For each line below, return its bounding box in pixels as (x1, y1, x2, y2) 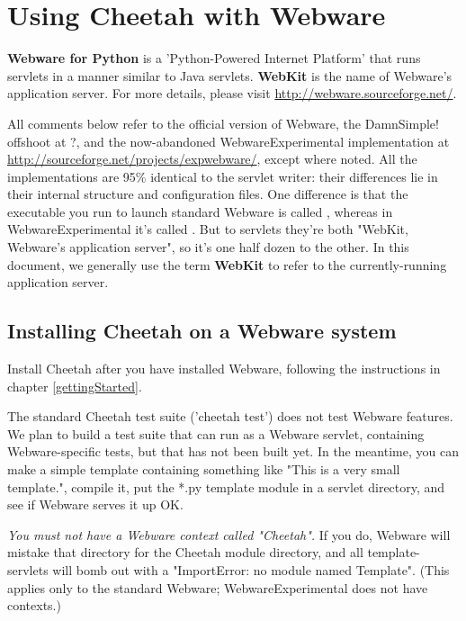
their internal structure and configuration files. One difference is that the (7, 184, 408, 203)
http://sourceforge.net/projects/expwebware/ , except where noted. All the (7, 149, 417, 168)
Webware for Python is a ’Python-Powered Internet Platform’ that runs (7, 49, 421, 67)
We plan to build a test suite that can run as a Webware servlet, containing (7, 424, 425, 443)
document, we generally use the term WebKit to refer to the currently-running (7, 255, 447, 274)
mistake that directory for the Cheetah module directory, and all (7, 543, 363, 562)
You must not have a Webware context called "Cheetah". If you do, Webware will (7, 525, 451, 544)
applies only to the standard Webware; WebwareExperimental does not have (7, 578, 428, 597)
